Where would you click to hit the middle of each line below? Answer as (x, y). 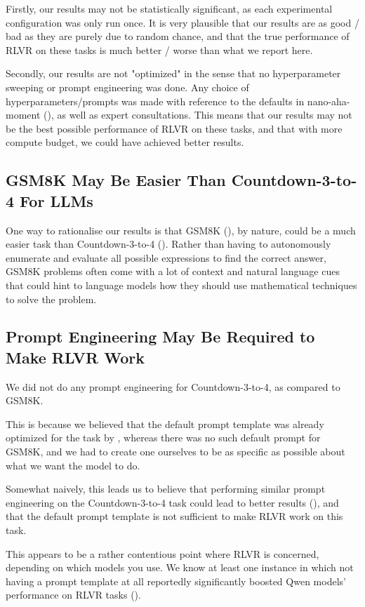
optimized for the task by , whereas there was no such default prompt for (163, 438)
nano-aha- (328, 101)
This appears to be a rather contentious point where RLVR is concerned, (162, 553)
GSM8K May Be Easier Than (116, 180)
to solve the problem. (51, 299)
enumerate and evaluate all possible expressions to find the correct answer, (166, 257)
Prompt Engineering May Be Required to (160, 336)
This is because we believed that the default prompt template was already (165, 423)
